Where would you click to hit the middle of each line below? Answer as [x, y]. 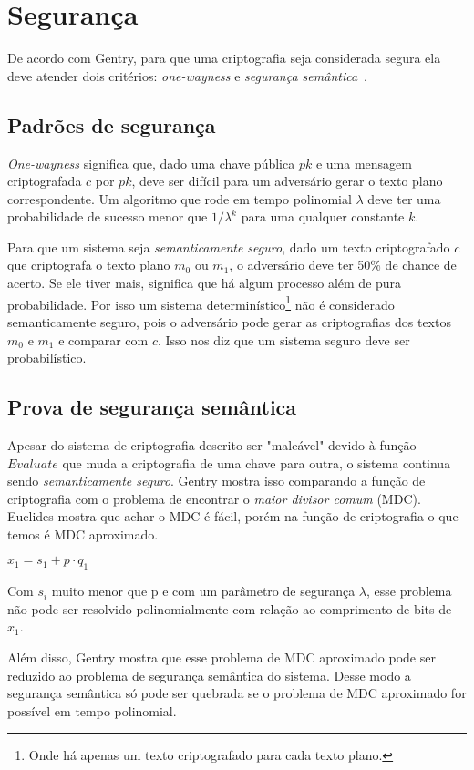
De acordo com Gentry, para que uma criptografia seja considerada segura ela [224, 58]
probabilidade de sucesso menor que [108, 216]
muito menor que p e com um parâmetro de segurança [203, 591]
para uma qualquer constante [323, 216]
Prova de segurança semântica [152, 407]
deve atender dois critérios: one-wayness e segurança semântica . [187, 75]
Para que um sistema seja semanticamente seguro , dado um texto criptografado [229, 246]
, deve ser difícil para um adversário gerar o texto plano [287, 181]
